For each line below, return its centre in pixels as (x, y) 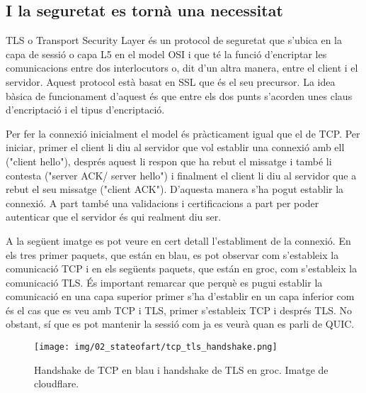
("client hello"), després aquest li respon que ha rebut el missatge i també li (169, 161)
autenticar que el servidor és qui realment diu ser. (114, 217)
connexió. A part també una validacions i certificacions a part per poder (162, 203)
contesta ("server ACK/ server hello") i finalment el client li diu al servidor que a (181, 175)
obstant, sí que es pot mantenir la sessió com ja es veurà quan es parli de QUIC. (180, 324)
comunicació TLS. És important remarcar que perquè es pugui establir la (164, 282)
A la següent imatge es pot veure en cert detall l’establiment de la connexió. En (178, 240)
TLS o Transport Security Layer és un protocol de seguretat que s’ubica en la (174, 40)
